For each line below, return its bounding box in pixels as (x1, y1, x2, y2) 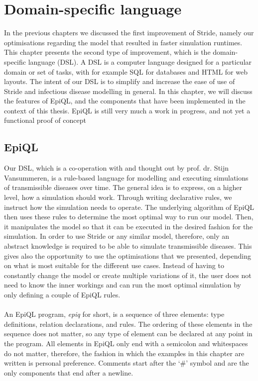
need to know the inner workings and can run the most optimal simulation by (4, 280, 241, 290)
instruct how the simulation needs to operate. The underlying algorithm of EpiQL (4, 201, 255, 212)
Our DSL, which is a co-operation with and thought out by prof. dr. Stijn (4, 163, 229, 173)
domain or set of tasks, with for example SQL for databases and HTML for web (4, 66, 248, 77)
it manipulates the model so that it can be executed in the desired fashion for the (4, 221, 253, 231)
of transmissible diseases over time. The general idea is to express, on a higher (4, 182, 242, 192)
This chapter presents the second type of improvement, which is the (4, 47, 211, 57)
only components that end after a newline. (4, 367, 133, 378)
